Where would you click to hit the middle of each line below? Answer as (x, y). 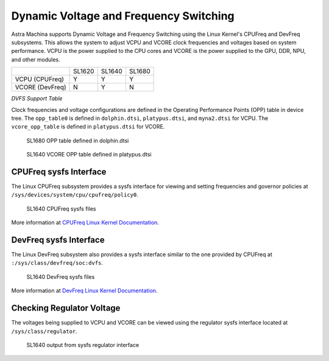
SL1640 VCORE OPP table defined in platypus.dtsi (89, 155)
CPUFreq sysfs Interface (59, 171)
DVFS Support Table (37, 99)
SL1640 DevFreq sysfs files (61, 276)
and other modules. (36, 59)
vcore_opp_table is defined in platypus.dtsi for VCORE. (88, 127)
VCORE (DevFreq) (41, 87)
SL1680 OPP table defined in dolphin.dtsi (78, 141)
